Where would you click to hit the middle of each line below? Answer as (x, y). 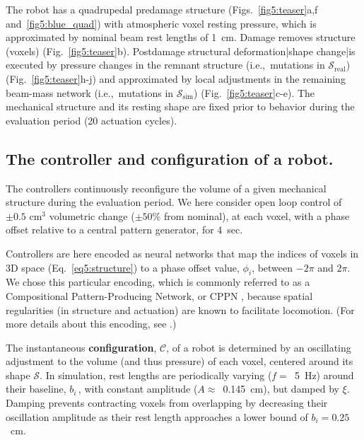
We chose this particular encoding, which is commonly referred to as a (158, 282)
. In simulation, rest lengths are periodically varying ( (156, 375)
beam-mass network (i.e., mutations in (90, 92)
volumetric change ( (92, 215)
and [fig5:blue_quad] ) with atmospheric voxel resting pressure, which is (161, 23)
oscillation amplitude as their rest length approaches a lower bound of (157, 416)
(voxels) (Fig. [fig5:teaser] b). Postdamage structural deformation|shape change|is (181, 51)
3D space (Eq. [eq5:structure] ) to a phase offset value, (123, 267)
